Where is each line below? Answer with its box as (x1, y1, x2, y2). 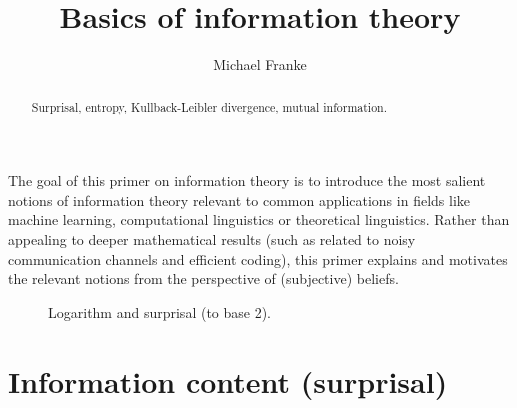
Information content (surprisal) (8, 360, 448, 401)
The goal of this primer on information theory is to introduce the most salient (8, 170, 486, 191)
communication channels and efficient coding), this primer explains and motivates (8, 248, 508, 269)
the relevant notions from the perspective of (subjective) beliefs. (8, 268, 399, 289)
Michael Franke (213, 54, 307, 75)
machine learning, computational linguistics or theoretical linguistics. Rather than (8, 209, 510, 230)
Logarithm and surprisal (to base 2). (48, 301, 272, 322)
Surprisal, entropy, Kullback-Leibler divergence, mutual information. (31, 98, 388, 115)
